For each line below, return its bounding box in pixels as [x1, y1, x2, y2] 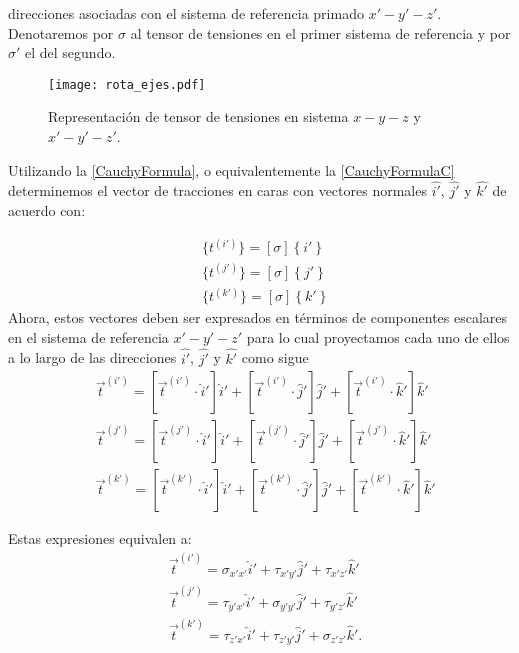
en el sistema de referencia [8, 326, 169, 347]
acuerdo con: [8, 200, 86, 221]
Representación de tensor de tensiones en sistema [48, 106, 349, 127]
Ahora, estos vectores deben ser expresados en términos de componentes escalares [8, 307, 508, 328]
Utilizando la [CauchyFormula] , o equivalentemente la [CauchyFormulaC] [8, 159, 455, 180]
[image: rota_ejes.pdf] [48, 77, 206, 92]
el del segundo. [25, 42, 116, 63]
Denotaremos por [8, 22, 114, 43]
